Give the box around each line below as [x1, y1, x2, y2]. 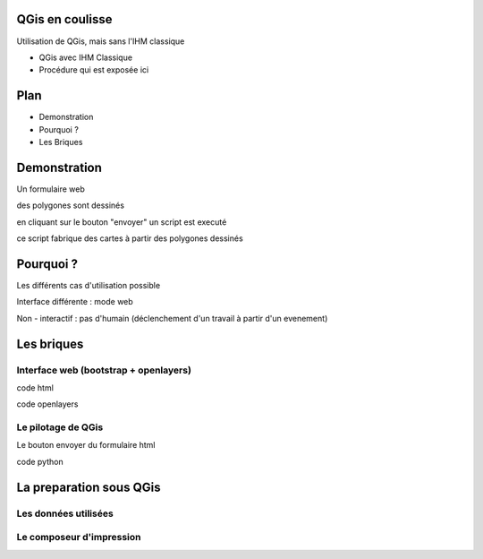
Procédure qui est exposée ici [38, 64, 149, 75]
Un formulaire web [16, 184, 85, 194]
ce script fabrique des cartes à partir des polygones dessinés [16, 233, 243, 244]
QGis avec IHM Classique [38, 52, 133, 63]
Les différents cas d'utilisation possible [16, 279, 161, 290]
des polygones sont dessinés [16, 200, 125, 211]
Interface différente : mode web [16, 297, 133, 307]
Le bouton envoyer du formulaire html [16, 440, 156, 451]
